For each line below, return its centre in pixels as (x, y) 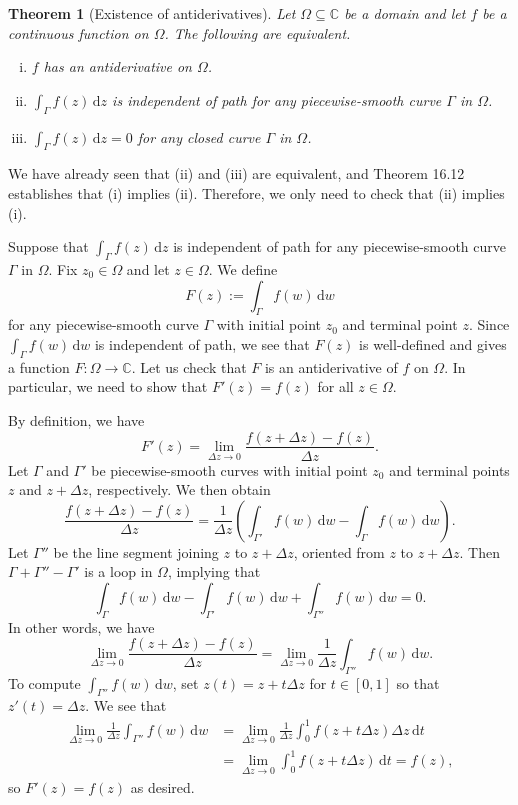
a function (39, 366)
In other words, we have (81, 626)
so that (418, 682)
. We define (243, 268)
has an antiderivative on (117, 66)
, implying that (214, 571)
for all (335, 386)
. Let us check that (189, 366)
